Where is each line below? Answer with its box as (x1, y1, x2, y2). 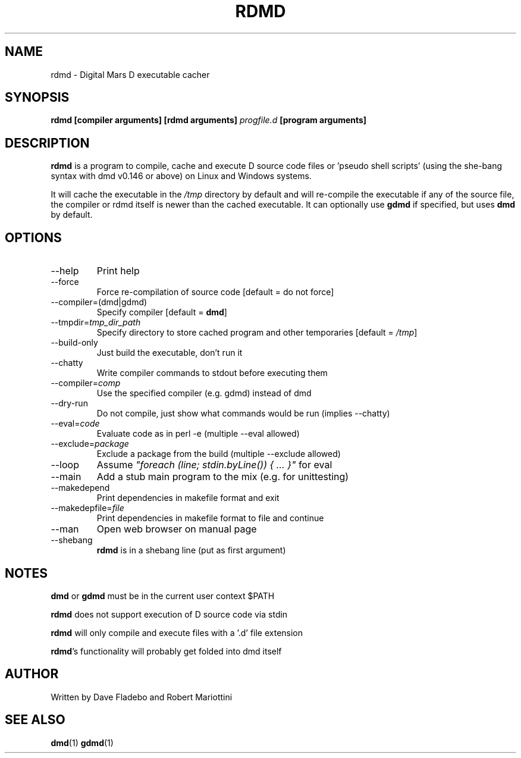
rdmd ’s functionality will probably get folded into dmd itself (51, 646, 282, 656)
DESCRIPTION (5, 135, 90, 151)
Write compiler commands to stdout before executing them (96, 368, 328, 378)
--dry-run (51, 398, 88, 409)
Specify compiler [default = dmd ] (96, 307, 227, 318)
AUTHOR (5, 666, 59, 682)
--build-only (51, 337, 98, 348)
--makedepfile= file (51, 503, 124, 513)
